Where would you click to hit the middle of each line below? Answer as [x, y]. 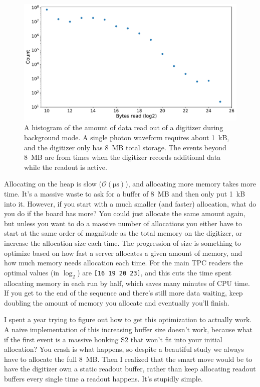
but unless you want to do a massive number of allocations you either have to [123, 223]
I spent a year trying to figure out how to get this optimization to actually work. [128, 319]
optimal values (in [32, 272]
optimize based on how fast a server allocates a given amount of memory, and [123, 253]
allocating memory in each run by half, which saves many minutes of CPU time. [127, 283]
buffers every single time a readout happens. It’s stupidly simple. [103, 378]
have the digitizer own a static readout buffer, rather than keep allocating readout [130, 369]
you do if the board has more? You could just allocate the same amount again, [125, 213]
